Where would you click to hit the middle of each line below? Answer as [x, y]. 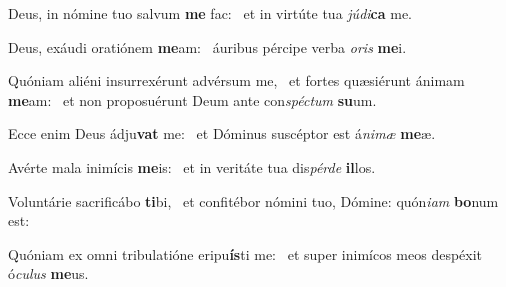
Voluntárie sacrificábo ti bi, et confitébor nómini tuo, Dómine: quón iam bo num [253, 200]
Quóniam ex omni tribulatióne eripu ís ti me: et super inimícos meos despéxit [245, 253]
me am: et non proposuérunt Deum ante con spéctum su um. [192, 99]
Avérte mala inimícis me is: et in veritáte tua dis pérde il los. [192, 166]
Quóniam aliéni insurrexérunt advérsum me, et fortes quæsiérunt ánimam [236, 80]
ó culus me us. [48, 273]
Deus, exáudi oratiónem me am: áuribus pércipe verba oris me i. [207, 46]
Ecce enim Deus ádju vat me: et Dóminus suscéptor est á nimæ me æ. [222, 133]
